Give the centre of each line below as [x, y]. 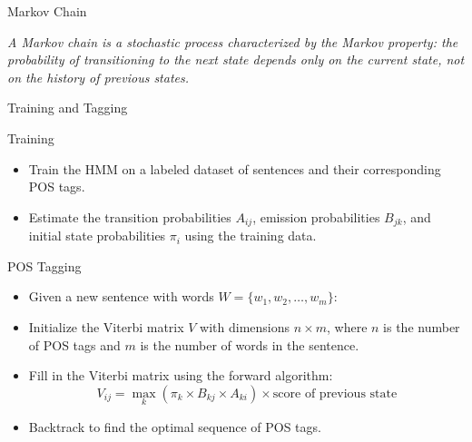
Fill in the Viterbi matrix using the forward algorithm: [181, 375]
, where [347, 326]
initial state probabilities [97, 236]
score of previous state [335, 393]
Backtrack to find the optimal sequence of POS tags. [175, 426]
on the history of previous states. [98, 77]
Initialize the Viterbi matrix [106, 326]
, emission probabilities [316, 216]
